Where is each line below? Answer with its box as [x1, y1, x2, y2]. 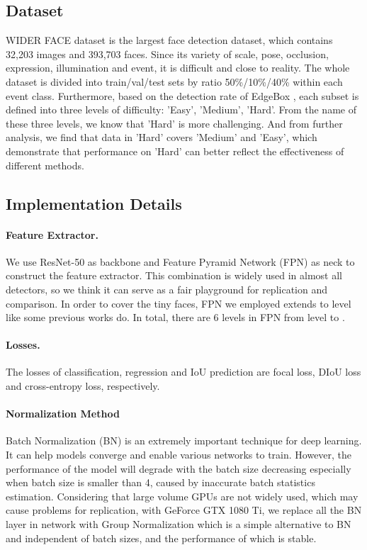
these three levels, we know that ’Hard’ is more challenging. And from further [6, 116, 343, 130]
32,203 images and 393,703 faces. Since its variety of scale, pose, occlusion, [6, 46, 329, 61]
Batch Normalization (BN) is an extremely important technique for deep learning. [6, 433, 362, 448]
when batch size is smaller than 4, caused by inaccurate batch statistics [6, 475, 315, 490]
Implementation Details [6, 192, 182, 214]
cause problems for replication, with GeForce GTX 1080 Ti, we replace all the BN [6, 503, 362, 517]
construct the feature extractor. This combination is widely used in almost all [6, 268, 342, 283]
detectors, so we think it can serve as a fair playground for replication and [6, 281, 327, 296]
